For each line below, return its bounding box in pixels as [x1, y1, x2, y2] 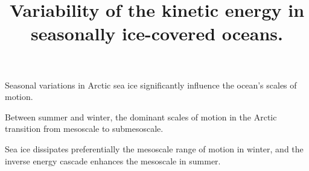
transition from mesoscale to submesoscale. [5, 122, 164, 135]
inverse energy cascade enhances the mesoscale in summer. [5, 154, 221, 167]
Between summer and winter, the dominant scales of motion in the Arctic [5, 110, 277, 123]
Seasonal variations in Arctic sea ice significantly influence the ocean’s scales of [5, 78, 297, 91]
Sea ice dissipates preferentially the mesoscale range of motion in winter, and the [5, 142, 304, 155]
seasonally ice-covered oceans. [30, 21, 284, 46]
